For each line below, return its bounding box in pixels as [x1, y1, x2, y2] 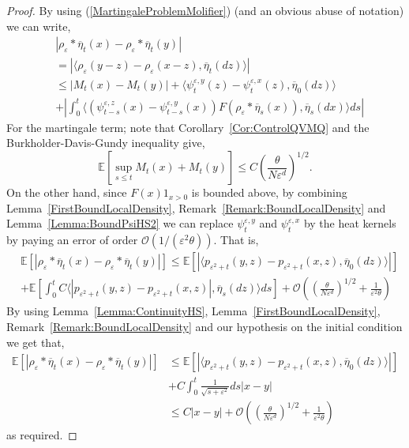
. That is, [213, 232, 259, 248]
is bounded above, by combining [191, 184, 347, 201]
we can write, [6, 17, 71, 34]
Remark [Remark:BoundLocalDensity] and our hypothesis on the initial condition [6, 318, 403, 334]
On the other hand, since [6, 184, 127, 201]
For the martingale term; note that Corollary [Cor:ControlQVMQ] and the [6, 119, 370, 135]
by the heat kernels [303, 215, 396, 232]
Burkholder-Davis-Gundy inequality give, [6, 134, 205, 151]
